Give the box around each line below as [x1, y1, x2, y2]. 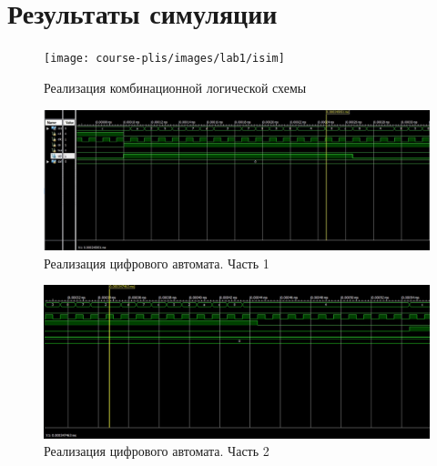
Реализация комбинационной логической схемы [44, 77, 307, 96]
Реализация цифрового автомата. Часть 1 [44, 253, 269, 272]
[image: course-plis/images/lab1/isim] [44, 52, 285, 66]
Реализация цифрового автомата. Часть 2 [44, 441, 269, 461]
